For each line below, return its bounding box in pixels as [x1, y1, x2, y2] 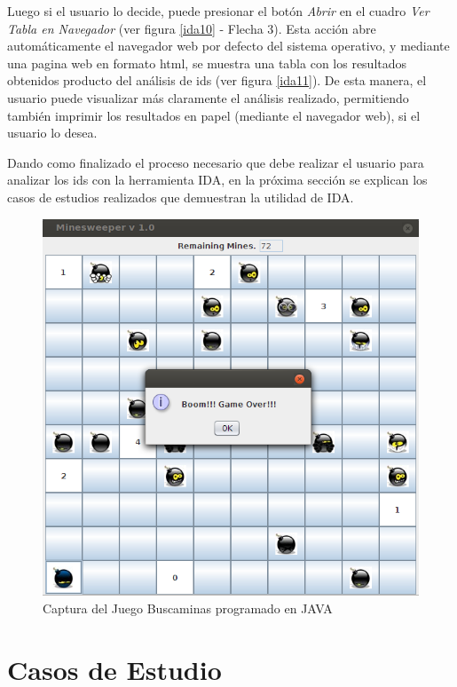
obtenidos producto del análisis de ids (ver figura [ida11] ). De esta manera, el [7, 71, 427, 90]
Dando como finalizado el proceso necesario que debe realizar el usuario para [7, 153, 424, 171]
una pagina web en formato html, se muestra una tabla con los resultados [7, 53, 407, 72]
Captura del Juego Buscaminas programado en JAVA [43, 598, 333, 617]
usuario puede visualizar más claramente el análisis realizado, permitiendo [7, 88, 409, 107]
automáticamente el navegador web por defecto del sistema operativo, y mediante [7, 36, 450, 55]
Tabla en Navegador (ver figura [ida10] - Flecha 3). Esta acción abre [7, 19, 376, 37]
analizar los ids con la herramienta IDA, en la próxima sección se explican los [7, 170, 428, 189]
